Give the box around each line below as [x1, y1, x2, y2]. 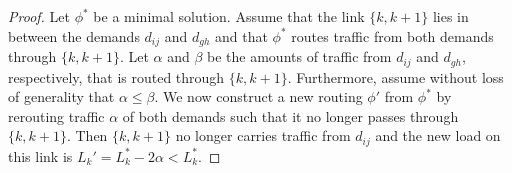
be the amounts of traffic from [207, 46, 392, 67]
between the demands [8, 25, 140, 46]
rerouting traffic [8, 105, 105, 126]
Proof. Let [8, 6, 70, 26]
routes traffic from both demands [291, 25, 494, 46]
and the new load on [375, 125, 501, 146]
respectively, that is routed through [8, 66, 225, 87]
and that [215, 25, 268, 46]
